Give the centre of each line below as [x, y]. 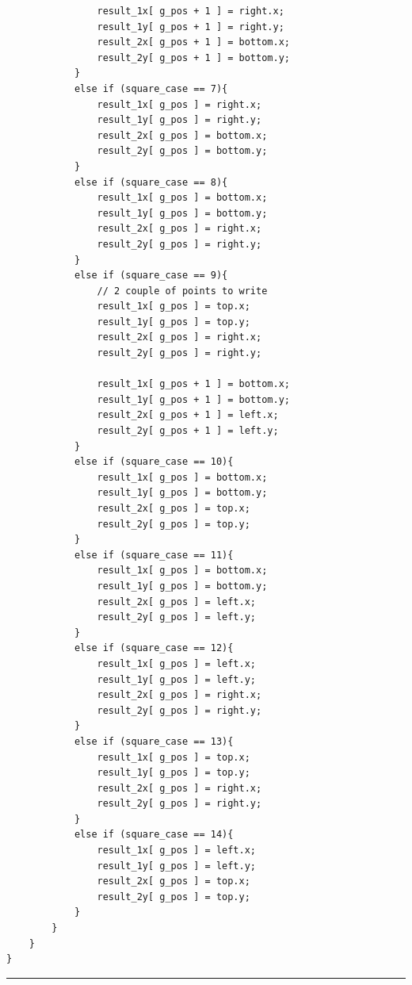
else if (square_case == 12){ [154, 648]
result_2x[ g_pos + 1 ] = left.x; [188, 415]
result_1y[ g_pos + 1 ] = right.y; [191, 27]
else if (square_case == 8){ [151, 182]
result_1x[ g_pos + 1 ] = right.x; [191, 11]
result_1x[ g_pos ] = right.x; [179, 104]
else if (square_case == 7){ [151, 88]
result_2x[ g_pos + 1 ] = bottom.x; [193, 42]
